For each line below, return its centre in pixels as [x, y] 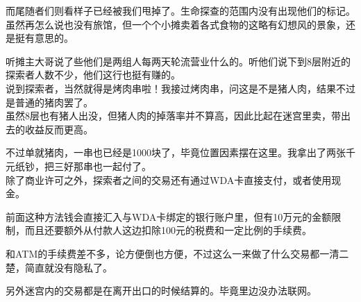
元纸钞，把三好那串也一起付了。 [78, 166]
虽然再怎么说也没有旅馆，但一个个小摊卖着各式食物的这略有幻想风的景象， [176, 24]
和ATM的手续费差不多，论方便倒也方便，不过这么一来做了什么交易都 [163, 253]
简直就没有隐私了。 [68, 267]
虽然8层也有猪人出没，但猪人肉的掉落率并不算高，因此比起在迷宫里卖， [168, 116]
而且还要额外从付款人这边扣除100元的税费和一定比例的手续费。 [168, 230]
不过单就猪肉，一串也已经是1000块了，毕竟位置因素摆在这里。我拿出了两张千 [180, 152]
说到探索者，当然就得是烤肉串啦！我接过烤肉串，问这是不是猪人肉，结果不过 [180, 88]
